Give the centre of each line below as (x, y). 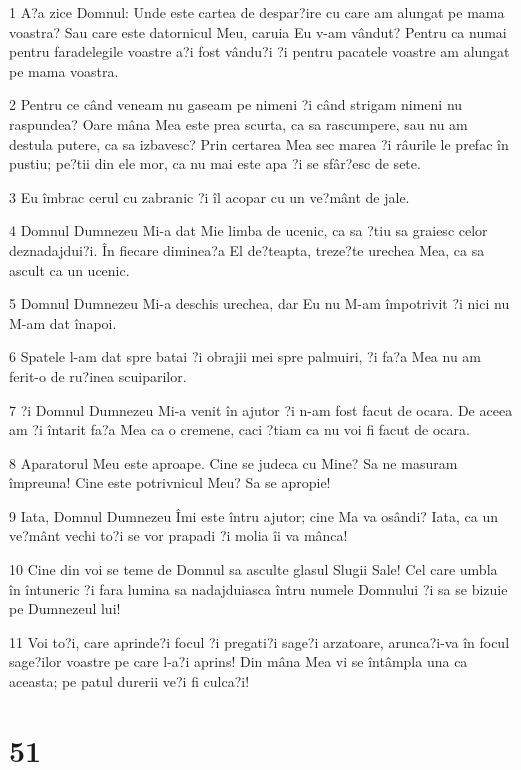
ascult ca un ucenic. (69, 269)
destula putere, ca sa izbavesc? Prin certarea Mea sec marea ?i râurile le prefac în (259, 143)
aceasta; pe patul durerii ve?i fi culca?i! (129, 681)
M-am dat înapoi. (63, 322)
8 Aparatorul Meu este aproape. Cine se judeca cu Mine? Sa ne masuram (233, 462)
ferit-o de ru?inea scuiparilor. (98, 375)
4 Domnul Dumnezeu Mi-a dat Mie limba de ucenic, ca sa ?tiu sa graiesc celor (248, 230)
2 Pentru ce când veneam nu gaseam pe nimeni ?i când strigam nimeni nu (236, 104)
